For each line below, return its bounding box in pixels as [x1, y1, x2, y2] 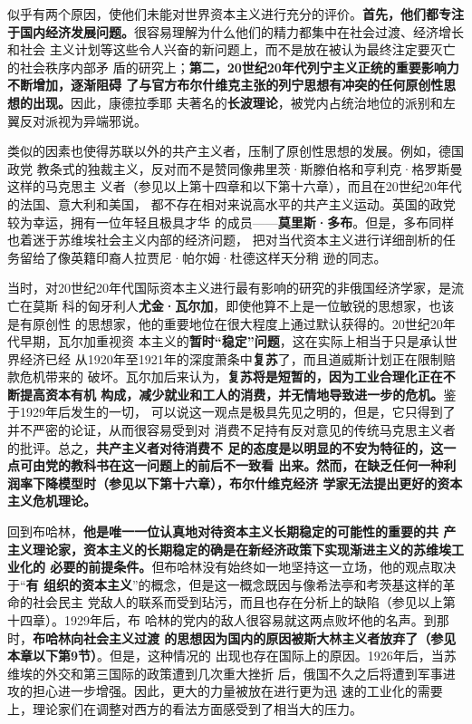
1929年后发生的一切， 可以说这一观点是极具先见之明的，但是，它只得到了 [19, 402, 456, 421]
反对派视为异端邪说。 [19, 111, 147, 130]
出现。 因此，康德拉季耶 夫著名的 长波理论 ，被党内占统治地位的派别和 [32, 92, 443, 111]
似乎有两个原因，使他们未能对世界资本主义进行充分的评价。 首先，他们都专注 [7, 5, 464, 23]
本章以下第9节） [7, 646, 98, 665]
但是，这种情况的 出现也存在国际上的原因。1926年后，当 [110, 646, 444, 665]
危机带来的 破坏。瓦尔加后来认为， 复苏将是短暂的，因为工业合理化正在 [19, 367, 443, 386]
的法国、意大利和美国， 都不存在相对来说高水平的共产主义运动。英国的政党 [7, 194, 456, 213]
